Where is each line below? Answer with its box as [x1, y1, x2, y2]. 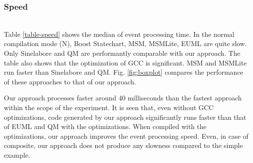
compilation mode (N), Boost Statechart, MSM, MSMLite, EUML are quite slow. [4, 38, 247, 49]
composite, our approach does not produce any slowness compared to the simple [4, 140, 243, 150]
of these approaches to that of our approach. [4, 76, 136, 86]
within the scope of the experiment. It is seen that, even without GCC [4, 102, 214, 112]
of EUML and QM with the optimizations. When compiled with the [4, 121, 207, 131]
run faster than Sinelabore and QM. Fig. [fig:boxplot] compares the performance [4, 67, 243, 77]
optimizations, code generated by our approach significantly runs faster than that [4, 112, 246, 122]
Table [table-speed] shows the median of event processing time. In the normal [4, 29, 235, 39]
